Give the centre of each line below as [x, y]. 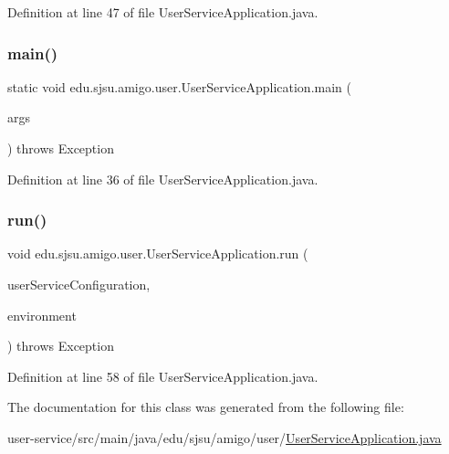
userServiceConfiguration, [79, 284]
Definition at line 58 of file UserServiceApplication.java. [163, 376]
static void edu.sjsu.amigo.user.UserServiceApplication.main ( [179, 86]
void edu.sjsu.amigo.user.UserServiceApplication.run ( [158, 253]
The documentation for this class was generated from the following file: [206, 407]
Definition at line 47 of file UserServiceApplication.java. [163, 12]
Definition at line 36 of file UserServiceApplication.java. [163, 179]
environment [42, 315]
